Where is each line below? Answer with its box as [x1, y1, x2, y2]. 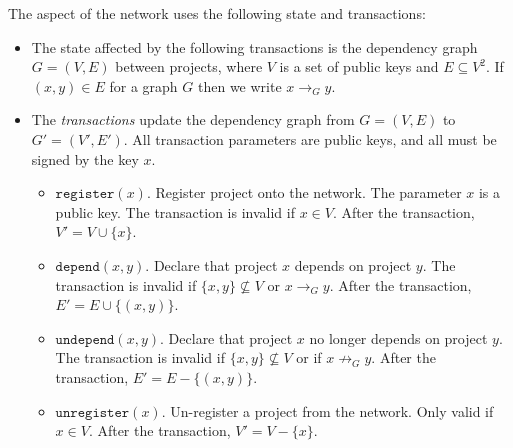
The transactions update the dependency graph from [31, 109, 355, 130]
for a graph [109, 75, 178, 96]
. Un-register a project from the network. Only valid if [161, 400, 494, 421]
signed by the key [31, 148, 139, 169]
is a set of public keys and [279, 56, 439, 77]
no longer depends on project [309, 327, 488, 348]
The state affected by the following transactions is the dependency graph [31, 36, 478, 57]
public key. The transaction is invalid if [55, 201, 295, 222]
